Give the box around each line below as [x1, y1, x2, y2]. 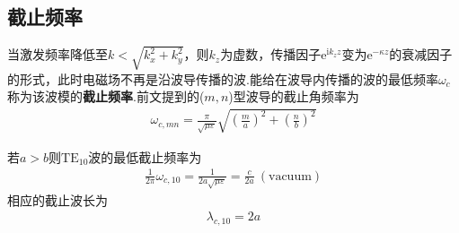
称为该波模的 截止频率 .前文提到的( [7, 87, 205, 106]
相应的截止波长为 [7, 190, 108, 209]
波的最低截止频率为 [88, 147, 202, 166]
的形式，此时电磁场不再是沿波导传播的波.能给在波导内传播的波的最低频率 [7, 69, 438, 88]
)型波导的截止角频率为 [228, 87, 359, 106]
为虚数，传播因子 [220, 45, 322, 64]
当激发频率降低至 [7, 45, 108, 64]
